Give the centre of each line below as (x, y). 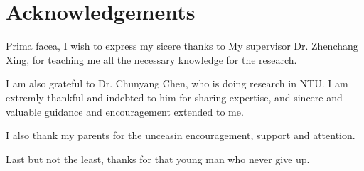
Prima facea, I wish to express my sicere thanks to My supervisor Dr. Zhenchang (182, 46)
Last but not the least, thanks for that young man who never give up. (158, 159)
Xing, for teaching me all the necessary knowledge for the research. (151, 59)
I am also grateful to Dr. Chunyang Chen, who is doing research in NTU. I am (177, 83)
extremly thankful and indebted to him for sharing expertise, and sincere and (174, 97)
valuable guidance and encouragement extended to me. (125, 111)
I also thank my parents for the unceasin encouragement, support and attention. (181, 135)
